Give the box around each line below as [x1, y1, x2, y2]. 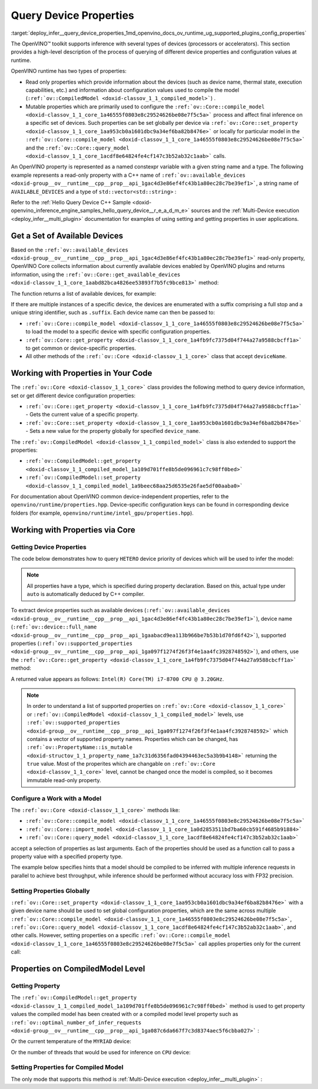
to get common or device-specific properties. [25, 345, 137, 352]
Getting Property [11, 982, 60, 989]
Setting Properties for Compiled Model [11, 1063, 124, 1071]
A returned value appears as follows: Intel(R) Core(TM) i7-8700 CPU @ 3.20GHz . [11, 675, 224, 683]
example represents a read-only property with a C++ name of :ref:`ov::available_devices [11, 171, 246, 178]
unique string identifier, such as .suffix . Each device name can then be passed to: [11, 309, 215, 316]
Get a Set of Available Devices [11, 230, 124, 241]
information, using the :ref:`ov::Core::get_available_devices [11, 271, 181, 278]
